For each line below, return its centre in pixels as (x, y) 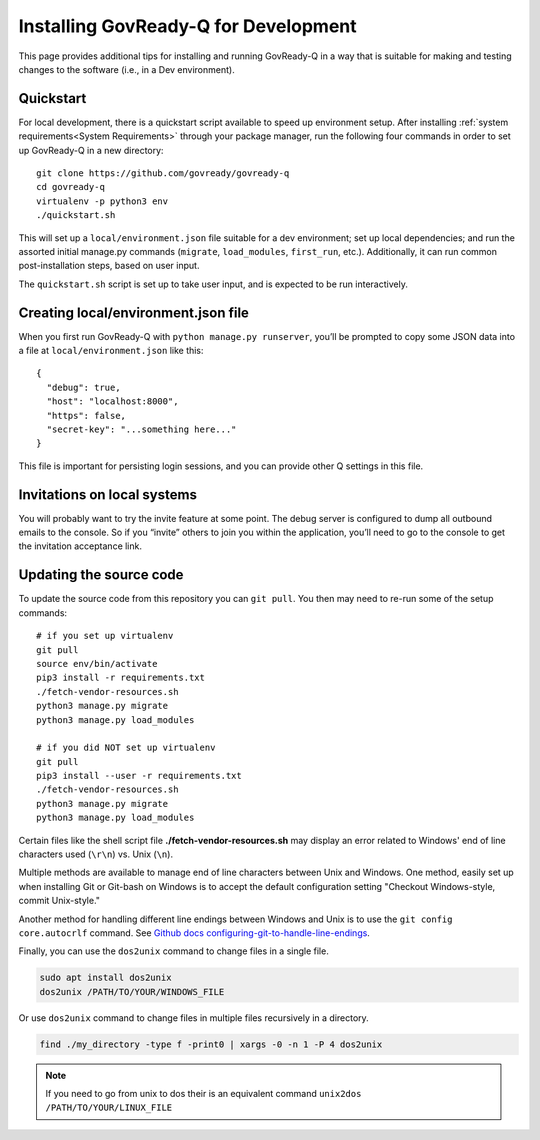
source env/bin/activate (97, 663)
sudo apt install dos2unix (105, 978)
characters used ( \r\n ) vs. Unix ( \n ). (96, 854)
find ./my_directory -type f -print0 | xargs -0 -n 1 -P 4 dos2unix (211, 1044)
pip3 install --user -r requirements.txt (139, 776)
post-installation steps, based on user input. (109, 266)
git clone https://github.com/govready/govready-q (163, 173)
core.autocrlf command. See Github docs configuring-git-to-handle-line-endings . (194, 932)
